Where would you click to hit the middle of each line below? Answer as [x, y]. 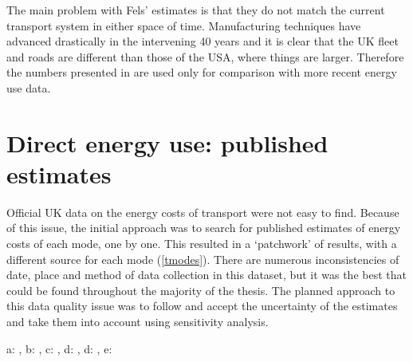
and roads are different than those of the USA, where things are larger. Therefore [205, 56]
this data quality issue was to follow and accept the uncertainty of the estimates [202, 306]
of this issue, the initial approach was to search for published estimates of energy [204, 228]
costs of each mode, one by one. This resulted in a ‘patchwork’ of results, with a [202, 244]
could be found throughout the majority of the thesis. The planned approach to [201, 290]
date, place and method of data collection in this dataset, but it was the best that [206, 275]
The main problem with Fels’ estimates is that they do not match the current [196, 10]
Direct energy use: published [167, 142]
